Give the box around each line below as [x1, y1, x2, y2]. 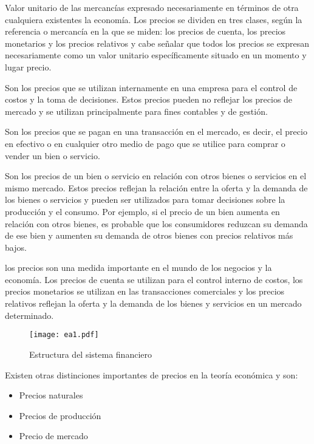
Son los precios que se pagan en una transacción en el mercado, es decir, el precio [5, 125, 307, 138]
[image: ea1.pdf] [29, 330, 99, 340]
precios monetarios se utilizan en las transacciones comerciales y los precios [5, 285, 285, 298]
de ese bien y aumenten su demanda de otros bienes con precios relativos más [5, 229, 293, 242]
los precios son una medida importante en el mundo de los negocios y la [5, 261, 272, 274]
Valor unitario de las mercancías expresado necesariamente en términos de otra [5, 1, 299, 13]
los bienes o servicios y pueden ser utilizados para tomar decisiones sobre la [5, 193, 285, 206]
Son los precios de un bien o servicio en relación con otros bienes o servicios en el [5, 169, 307, 182]
